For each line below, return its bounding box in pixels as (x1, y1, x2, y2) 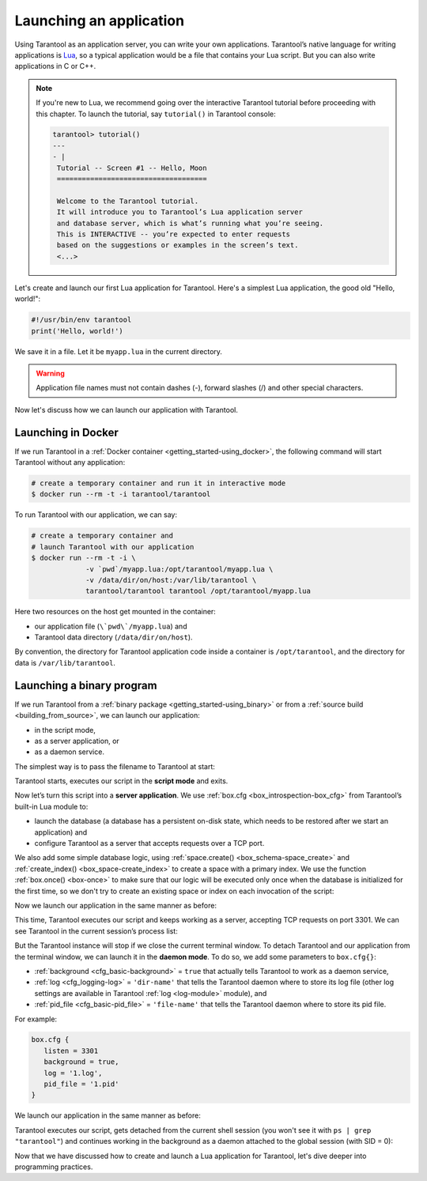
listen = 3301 (43, 1046, 99, 1055)
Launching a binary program (14, 678, 157, 692)
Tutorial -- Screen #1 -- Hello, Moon (56, 163, 207, 172)
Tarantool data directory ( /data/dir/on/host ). (34, 632, 193, 642)
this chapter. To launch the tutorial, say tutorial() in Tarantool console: (36, 109, 276, 119)
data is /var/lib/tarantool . (14, 658, 116, 667)
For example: (14, 1014, 58, 1024)
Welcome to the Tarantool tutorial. (56, 196, 199, 206)
